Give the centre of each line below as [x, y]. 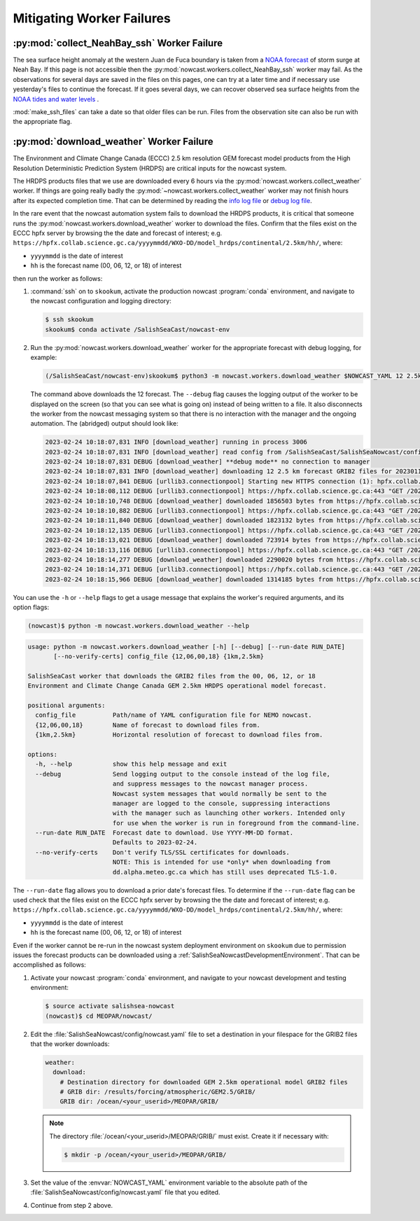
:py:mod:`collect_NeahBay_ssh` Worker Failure [118, 43]
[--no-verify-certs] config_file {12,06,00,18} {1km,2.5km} [159, 657]
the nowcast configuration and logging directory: [101, 301]
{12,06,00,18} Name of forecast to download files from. [148, 725]
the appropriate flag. [43, 122]
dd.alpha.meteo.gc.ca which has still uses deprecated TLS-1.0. [225, 872]
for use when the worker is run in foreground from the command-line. [236, 823]
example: [44, 358]
